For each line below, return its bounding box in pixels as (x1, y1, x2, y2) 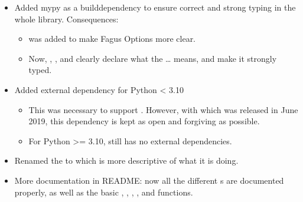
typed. (28, 64, 52, 76)
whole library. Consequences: (14, 12, 119, 25)
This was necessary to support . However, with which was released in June (28, 103, 298, 115)
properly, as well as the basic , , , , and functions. (14, 186, 193, 198)
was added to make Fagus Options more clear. (28, 32, 196, 45)
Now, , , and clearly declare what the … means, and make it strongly (28, 52, 277, 64)
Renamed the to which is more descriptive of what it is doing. (14, 154, 239, 167)
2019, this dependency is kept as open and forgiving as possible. (28, 115, 260, 127)
